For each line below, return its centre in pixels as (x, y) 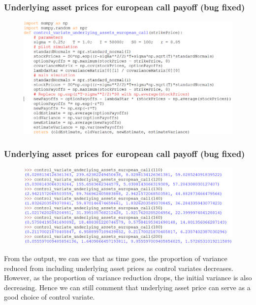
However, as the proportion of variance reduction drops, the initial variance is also (128, 278)
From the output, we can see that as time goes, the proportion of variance (116, 258)
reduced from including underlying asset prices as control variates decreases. (119, 268)
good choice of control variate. (49, 297)
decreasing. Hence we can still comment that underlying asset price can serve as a (127, 287)
